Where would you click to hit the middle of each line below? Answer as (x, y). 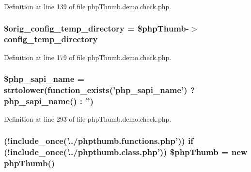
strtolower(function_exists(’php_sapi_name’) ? (99, 90)
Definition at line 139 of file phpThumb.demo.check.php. (88, 6)
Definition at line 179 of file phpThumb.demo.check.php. (88, 57)
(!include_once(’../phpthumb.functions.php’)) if (99, 140)
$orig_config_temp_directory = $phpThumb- (97, 28)
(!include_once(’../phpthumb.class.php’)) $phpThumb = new (126, 151)
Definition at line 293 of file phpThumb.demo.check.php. (88, 119)
